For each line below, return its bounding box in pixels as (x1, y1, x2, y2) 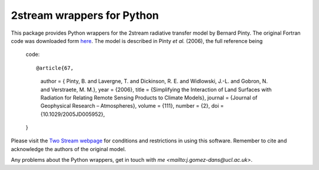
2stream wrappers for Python (11, 9, 159, 22)
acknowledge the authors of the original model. (11, 145, 126, 152)
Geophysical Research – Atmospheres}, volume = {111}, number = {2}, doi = (40, 102, 224, 109)
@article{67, (36, 65, 74, 71)
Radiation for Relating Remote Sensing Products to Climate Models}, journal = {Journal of (40, 94, 258, 101)
